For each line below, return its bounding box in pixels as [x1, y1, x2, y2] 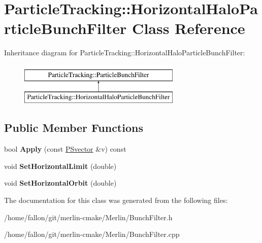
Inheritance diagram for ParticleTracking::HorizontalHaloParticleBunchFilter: [4, 47, 245, 58]
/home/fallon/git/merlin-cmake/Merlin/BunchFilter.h [4, 212, 173, 222]
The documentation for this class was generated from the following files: [4, 195, 228, 205]
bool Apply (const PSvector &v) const [4, 144, 126, 154]
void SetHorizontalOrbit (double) [4, 178, 117, 188]
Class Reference [132, 18, 245, 39]
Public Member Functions [4, 120, 143, 135]
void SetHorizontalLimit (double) [4, 160, 117, 171]
